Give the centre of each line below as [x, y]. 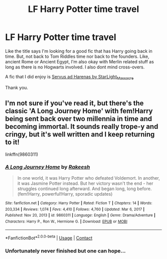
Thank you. [17, 87]
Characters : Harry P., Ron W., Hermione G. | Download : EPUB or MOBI [66, 221]
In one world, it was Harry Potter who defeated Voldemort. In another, [88, 178]
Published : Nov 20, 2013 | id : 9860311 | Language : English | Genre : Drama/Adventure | [80, 216]
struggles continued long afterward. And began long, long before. [84, 189]
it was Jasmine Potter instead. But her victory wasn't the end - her [85, 183]
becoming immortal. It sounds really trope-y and [82, 127]
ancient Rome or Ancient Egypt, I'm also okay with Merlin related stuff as [80, 61]
